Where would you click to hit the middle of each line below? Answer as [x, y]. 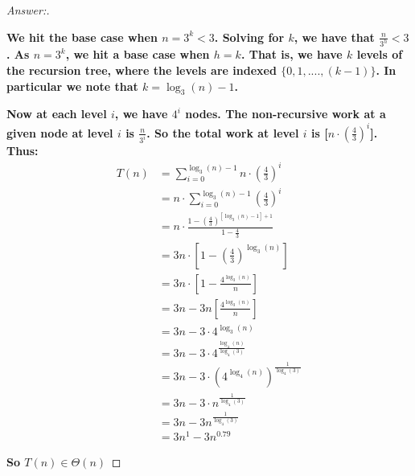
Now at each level [57, 114]
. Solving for [249, 37]
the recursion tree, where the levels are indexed [142, 70]
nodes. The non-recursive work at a [286, 114]
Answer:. [28, 10]
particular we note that [72, 86]
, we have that [334, 37]
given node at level [60, 132]
